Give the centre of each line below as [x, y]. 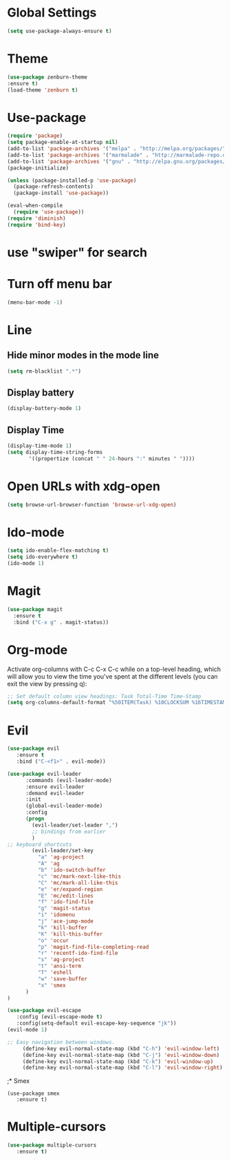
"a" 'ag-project [61, 857]
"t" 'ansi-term [59, 966]
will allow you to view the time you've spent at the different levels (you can [112, 676]
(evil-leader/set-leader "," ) [75, 825]
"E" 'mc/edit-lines [66, 896]
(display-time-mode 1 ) [40, 446]
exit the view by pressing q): [47, 684]
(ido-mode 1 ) [26, 564]
